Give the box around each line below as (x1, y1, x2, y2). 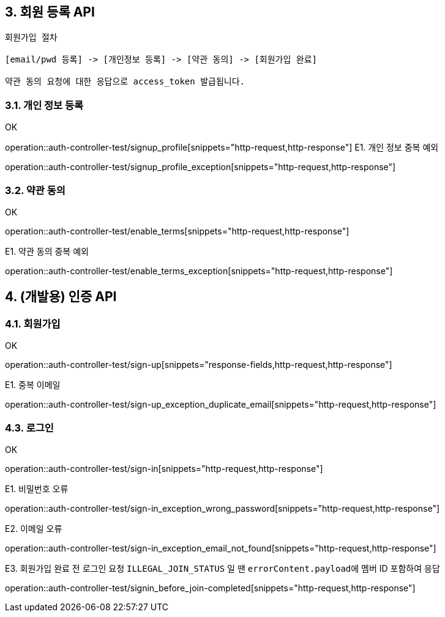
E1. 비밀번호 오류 (5, 483, 69, 494)
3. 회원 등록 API (5, 4, 95, 20)
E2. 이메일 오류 (5, 523, 62, 534)
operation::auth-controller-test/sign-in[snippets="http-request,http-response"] (5, 463, 323, 474)
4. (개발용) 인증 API (5, 289, 117, 305)
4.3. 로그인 (5, 421, 54, 434)
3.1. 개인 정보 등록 (5, 99, 84, 111)
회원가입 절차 (5, 32, 58, 43)
